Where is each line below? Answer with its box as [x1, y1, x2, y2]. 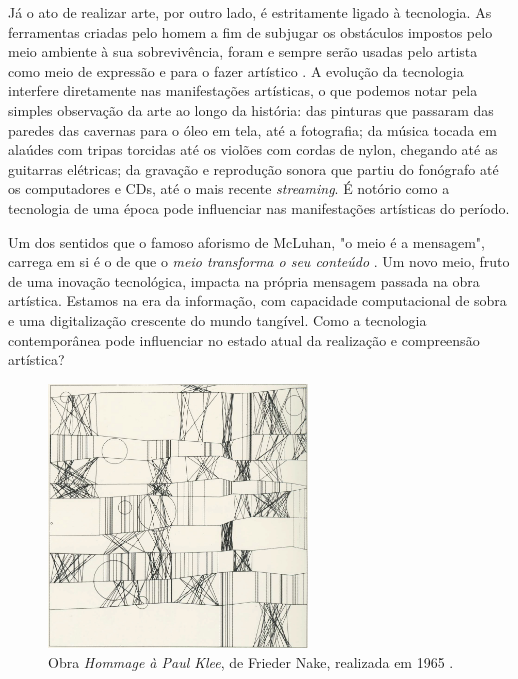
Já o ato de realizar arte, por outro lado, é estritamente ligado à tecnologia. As [8, 2, 492, 22]
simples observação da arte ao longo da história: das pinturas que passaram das [8, 99, 494, 120]
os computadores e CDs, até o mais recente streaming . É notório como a [8, 178, 450, 199]
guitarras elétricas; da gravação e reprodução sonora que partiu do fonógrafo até [8, 158, 499, 179]
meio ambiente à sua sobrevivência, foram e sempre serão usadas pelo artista [8, 41, 478, 62]
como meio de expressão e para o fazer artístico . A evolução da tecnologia [8, 60, 464, 81]
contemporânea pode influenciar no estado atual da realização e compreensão [8, 329, 480, 350]
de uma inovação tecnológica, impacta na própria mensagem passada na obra [8, 270, 480, 291]
